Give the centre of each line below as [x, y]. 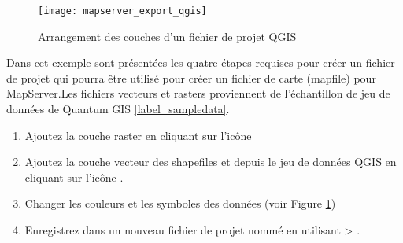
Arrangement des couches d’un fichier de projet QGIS [167, 36]
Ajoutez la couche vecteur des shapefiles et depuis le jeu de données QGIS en [211, 162]
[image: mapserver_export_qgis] [122, 11]
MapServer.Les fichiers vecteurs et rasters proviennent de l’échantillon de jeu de [198, 93]
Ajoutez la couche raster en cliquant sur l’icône [138, 135]
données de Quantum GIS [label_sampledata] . [118, 109]
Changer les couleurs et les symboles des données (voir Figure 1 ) [180, 203]
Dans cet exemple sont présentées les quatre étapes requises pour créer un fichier [201, 63]
